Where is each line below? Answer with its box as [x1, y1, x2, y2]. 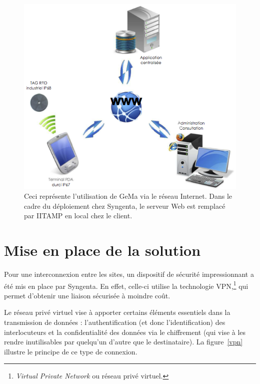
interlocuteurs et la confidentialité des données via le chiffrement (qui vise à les [4, 326, 246, 337]
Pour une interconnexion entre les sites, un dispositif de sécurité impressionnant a [4, 269, 254, 279]
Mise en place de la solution [4, 240, 201, 260]
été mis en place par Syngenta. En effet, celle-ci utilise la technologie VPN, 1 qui [4, 279, 248, 291]
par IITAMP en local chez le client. [24, 210, 132, 221]
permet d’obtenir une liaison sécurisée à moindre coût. [4, 290, 170, 300]
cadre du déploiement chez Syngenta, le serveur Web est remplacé [24, 200, 225, 211]
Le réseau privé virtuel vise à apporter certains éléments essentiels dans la [4, 307, 230, 317]
